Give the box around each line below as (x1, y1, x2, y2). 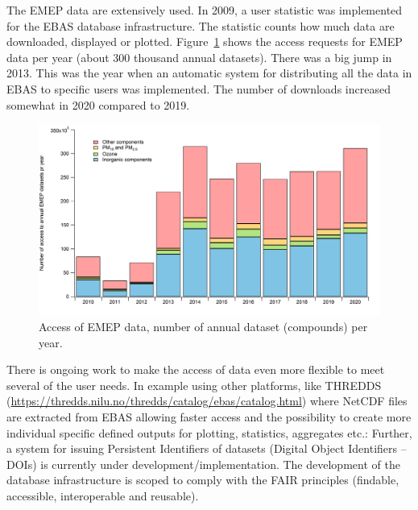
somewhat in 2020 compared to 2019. (6, 96, 190, 113)
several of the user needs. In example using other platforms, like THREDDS (6, 376, 382, 393)
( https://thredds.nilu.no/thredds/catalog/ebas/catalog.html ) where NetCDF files (6, 392, 408, 409)
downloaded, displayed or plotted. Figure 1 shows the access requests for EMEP (6, 33, 403, 50)
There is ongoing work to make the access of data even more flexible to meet (6, 361, 385, 378)
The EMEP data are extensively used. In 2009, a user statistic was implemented (6, 2, 403, 18)
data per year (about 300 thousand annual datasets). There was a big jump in (6, 48, 392, 65)
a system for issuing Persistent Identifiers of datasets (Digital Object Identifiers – (6, 440, 407, 457)
